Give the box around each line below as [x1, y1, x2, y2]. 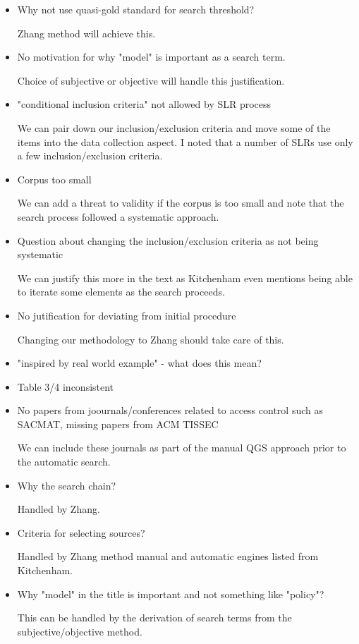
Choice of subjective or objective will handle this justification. [17, 73, 285, 87]
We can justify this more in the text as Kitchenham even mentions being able [17, 270, 353, 285]
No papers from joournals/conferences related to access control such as [17, 403, 323, 418]
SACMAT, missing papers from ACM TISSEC [17, 416, 219, 431]
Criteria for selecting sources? [17, 525, 145, 540]
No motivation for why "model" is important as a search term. [17, 49, 286, 64]
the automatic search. [17, 454, 111, 469]
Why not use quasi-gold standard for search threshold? [17, 2, 255, 16]
